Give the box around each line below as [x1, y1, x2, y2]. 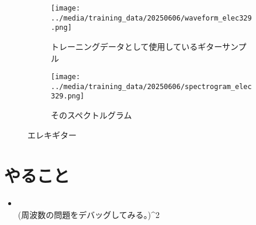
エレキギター [27, 128, 77, 141]
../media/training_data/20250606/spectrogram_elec [51, 82, 252, 91]
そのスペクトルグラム [51, 109, 132, 121]
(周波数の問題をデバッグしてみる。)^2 [18, 209, 160, 221]
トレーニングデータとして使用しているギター [51, 40, 222, 52]
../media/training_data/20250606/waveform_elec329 [51, 13, 252, 22]
